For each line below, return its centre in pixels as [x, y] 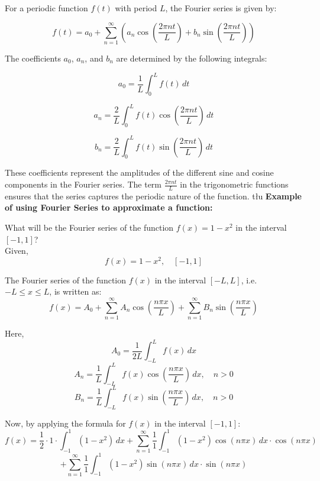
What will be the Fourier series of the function [89, 227]
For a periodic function [46, 8]
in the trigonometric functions [234, 184]
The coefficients [33, 58]
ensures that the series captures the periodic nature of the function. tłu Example [153, 196]
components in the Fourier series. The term [83, 184]
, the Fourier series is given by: [221, 8]
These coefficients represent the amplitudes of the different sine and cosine [139, 172]
